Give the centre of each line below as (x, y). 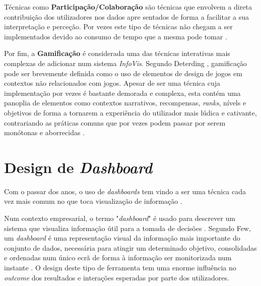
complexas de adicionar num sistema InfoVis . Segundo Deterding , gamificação (125, 63)
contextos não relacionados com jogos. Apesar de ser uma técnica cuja (112, 83)
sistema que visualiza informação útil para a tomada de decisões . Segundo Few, (127, 228)
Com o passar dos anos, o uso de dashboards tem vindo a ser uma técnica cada (125, 191)
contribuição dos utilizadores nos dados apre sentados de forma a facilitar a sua (127, 16)
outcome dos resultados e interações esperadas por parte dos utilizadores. (117, 277)
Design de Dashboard (78, 167)
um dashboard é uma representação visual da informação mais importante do (122, 238)
